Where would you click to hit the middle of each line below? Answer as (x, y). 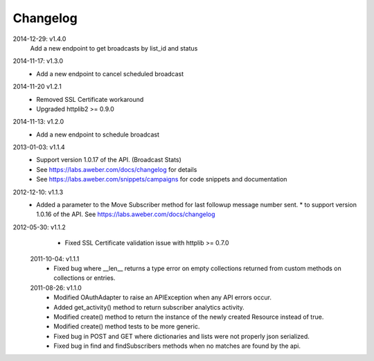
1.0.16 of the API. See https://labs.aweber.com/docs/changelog (126, 214)
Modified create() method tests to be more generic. (127, 326)
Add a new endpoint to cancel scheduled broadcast (110, 73)
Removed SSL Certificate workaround (90, 99)
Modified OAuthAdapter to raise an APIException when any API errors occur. (162, 297)
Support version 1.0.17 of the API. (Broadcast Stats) (109, 160)
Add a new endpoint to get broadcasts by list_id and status (114, 48)
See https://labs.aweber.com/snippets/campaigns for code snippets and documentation (162, 179)
